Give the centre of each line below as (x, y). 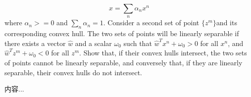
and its (226, 23)
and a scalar (93, 43)
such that (138, 43)
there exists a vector (35, 43)
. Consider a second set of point (151, 23)
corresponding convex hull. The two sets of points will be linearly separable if (122, 33)
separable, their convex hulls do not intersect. (74, 72)
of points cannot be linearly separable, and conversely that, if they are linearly (124, 62)
